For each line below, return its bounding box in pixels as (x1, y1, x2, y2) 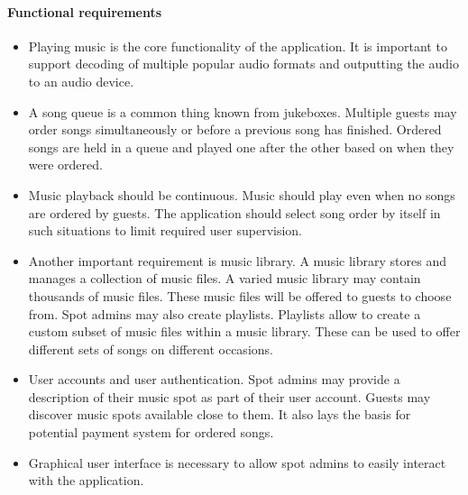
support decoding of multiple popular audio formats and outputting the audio (28, 54, 459, 73)
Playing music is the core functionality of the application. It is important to (28, 36, 447, 55)
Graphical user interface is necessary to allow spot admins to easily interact (28, 453, 446, 472)
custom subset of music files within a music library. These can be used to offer (28, 322, 461, 341)
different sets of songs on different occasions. (28, 339, 273, 358)
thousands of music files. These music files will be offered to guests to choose (28, 286, 452, 305)
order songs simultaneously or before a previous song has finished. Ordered (28, 120, 442, 139)
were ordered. (28, 155, 103, 174)
